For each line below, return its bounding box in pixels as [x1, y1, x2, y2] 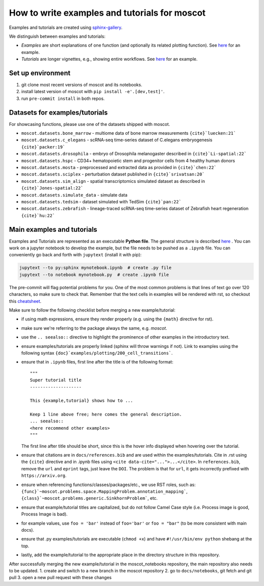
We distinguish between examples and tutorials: [9, 33, 106, 39]
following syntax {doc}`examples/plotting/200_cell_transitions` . [21, 350, 173, 356]
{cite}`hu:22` [21, 213, 55, 218]
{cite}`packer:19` [21, 144, 66, 149]
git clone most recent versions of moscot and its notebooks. [21, 82, 143, 88]
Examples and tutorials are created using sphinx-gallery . [9, 24, 123, 30]
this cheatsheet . [9, 298, 42, 304]
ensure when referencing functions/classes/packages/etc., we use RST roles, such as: [21, 482, 196, 488]
